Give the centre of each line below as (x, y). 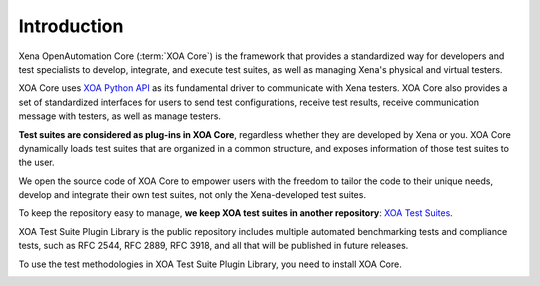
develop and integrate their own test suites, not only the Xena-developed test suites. (192, 195)
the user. (36, 162)
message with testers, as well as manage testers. (120, 116)
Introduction (71, 26)
